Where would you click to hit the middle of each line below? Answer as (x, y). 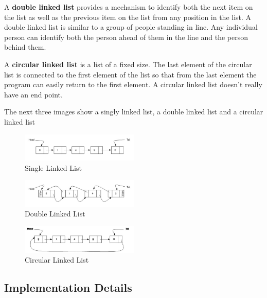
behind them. (25, 47)
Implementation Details (68, 287)
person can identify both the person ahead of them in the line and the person (126, 37)
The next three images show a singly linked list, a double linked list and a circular (134, 112)
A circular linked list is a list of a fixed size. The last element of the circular (128, 64)
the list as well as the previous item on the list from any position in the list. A (128, 17)
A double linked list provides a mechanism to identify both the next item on (129, 7)
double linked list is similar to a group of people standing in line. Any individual (131, 27)
